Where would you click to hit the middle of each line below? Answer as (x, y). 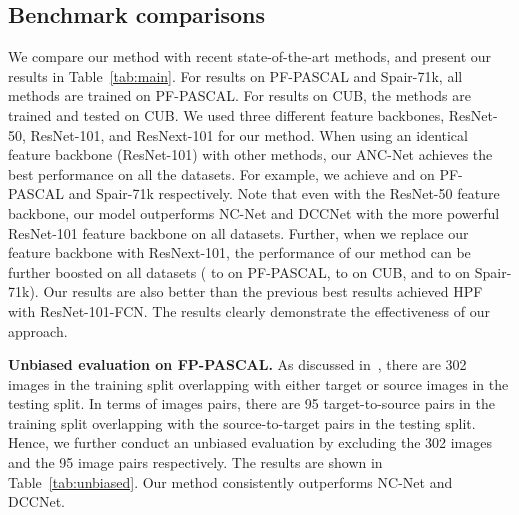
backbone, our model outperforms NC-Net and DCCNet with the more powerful (254, 212)
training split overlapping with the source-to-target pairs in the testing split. (242, 422)
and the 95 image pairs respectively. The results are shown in (195, 462)
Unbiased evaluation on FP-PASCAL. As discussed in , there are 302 (237, 364)
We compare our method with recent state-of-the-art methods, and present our (250, 56)
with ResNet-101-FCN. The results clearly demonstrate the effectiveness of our (249, 310)
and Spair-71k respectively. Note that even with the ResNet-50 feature (284, 193)
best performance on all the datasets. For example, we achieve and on (221, 173)
